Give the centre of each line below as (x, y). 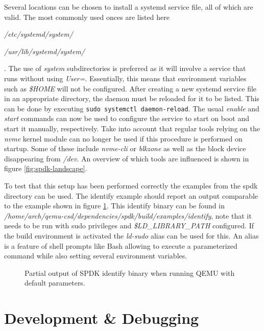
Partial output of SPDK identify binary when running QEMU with (130, 273)
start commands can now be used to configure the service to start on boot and (127, 118)
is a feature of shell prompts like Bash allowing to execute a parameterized (121, 245)
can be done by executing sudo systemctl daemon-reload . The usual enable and (132, 108)
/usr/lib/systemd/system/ (44, 51)
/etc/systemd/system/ (39, 34)
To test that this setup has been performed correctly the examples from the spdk (131, 185)
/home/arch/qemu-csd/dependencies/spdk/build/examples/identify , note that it (128, 215)
